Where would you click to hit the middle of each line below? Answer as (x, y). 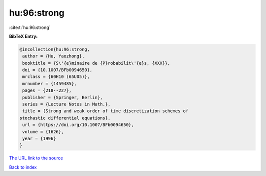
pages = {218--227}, (47, 90)
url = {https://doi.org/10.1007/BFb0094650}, (78, 125)
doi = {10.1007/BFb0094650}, (57, 70)
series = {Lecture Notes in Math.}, (66, 104)
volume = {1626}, (43, 132)
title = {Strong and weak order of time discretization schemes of (105, 111)
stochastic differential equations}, (65, 118)
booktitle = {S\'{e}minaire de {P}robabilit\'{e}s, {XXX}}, (96, 63)
